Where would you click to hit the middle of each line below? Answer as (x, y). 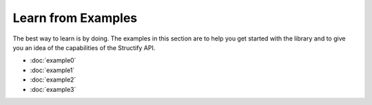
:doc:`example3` (53, 89)
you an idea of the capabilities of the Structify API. (84, 47)
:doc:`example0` (53, 60)
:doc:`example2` (53, 80)
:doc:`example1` (52, 70)
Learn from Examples (75, 18)
